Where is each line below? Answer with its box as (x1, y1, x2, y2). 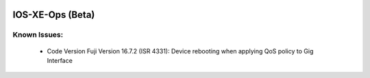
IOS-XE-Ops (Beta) (12, 9, 95, 21)
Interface (47, 56, 73, 64)
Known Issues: (12, 30, 64, 40)
